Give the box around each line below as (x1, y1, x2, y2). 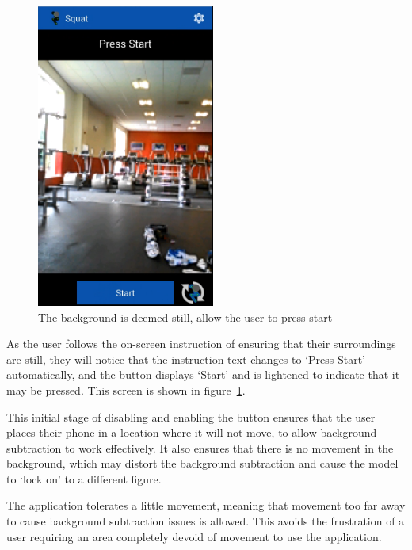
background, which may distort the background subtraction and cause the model (6, 455, 399, 472)
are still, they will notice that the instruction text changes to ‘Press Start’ (6, 350, 366, 367)
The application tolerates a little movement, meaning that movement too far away (6, 497, 406, 514)
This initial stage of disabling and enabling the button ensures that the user (6, 408, 376, 425)
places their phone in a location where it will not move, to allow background (6, 424, 377, 441)
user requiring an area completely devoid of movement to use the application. (6, 528, 382, 544)
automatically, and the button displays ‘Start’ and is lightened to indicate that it (6, 366, 400, 383)
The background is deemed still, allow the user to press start (38, 308, 333, 325)
